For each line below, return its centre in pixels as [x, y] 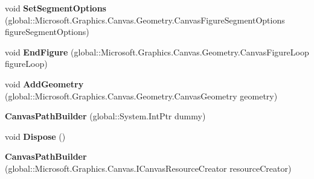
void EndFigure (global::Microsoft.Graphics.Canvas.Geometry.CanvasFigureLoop [157, 52]
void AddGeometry [44, 83]
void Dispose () [35, 136]
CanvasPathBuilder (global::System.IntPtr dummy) [105, 116]
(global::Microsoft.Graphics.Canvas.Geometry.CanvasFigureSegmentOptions [145, 20]
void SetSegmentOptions [56, 8]
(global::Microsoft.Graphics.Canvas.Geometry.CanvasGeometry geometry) [141, 96]
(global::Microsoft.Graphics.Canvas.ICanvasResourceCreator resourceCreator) [148, 168]
